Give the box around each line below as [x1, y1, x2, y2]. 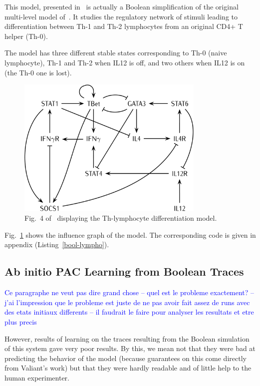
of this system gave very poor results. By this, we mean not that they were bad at [4, 343, 256, 354]
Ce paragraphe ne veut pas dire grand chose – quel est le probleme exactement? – [4, 287, 255, 298]
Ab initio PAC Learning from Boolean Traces [4, 264, 244, 279]
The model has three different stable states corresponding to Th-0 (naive [4, 47, 227, 58]
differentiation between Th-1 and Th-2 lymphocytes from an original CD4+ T [4, 21, 243, 31]
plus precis [4, 316, 37, 327]
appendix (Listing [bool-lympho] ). [4, 239, 109, 250]
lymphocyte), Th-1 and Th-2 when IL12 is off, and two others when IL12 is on [4, 57, 245, 67]
